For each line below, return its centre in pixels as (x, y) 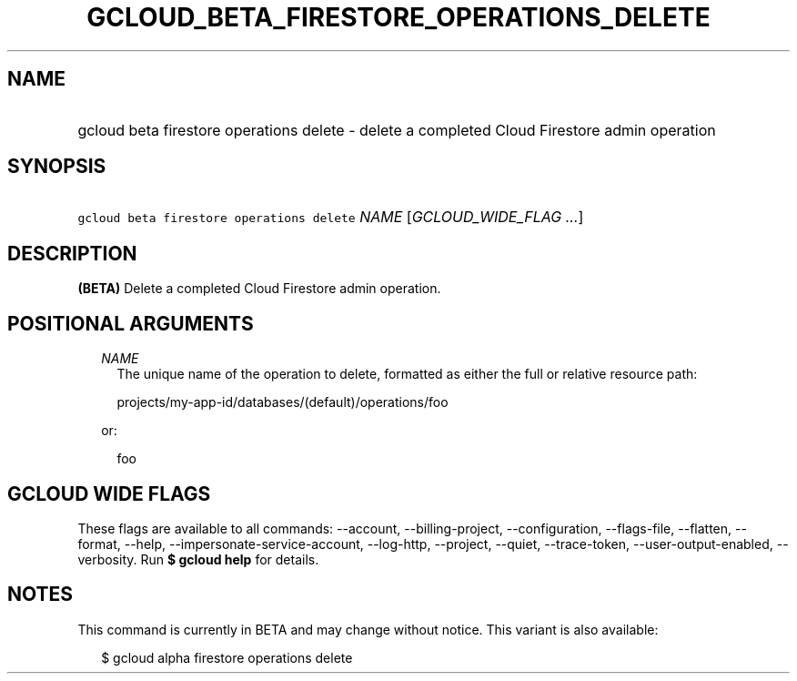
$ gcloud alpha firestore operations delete (227, 657)
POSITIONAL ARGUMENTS (131, 323)
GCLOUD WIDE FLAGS (109, 493)
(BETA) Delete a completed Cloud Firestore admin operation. (259, 289)
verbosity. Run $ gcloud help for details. (198, 559)
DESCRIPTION (72, 253)
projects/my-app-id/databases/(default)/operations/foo (282, 402)
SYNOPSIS (57, 167)
